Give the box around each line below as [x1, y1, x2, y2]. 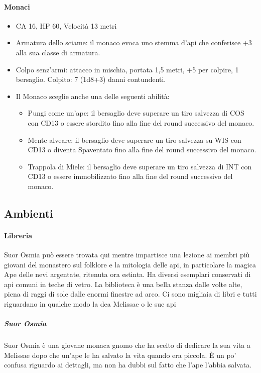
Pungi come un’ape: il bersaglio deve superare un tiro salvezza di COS [28, 108, 244, 118]
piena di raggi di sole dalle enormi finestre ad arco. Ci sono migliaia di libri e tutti [4, 289, 257, 299]
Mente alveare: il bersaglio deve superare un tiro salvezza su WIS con [28, 134, 241, 145]
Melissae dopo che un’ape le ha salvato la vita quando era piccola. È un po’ [4, 349, 236, 360]
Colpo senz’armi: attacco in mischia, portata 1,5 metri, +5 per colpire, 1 [16, 64, 239, 74]
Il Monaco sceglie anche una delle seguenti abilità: [16, 90, 170, 101]
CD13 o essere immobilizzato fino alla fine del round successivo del [28, 171, 233, 181]
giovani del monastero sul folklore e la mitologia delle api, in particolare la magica [4, 259, 256, 269]
